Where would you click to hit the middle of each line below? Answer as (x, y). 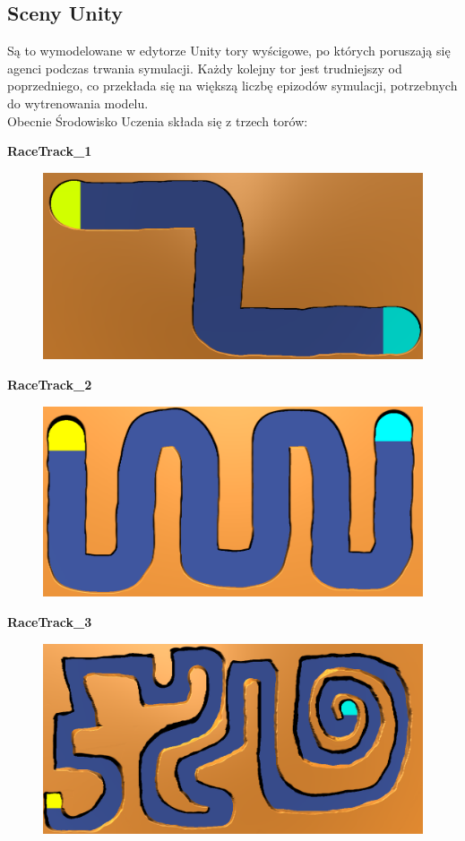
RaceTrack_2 (50, 385)
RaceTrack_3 (50, 622)
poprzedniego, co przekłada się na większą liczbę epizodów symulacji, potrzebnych (232, 86)
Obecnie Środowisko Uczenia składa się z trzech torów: (158, 120)
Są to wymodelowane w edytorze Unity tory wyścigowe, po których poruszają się (229, 51)
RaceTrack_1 (50, 151)
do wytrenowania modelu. (78, 103)
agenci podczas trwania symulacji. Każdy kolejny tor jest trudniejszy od (205, 68)
